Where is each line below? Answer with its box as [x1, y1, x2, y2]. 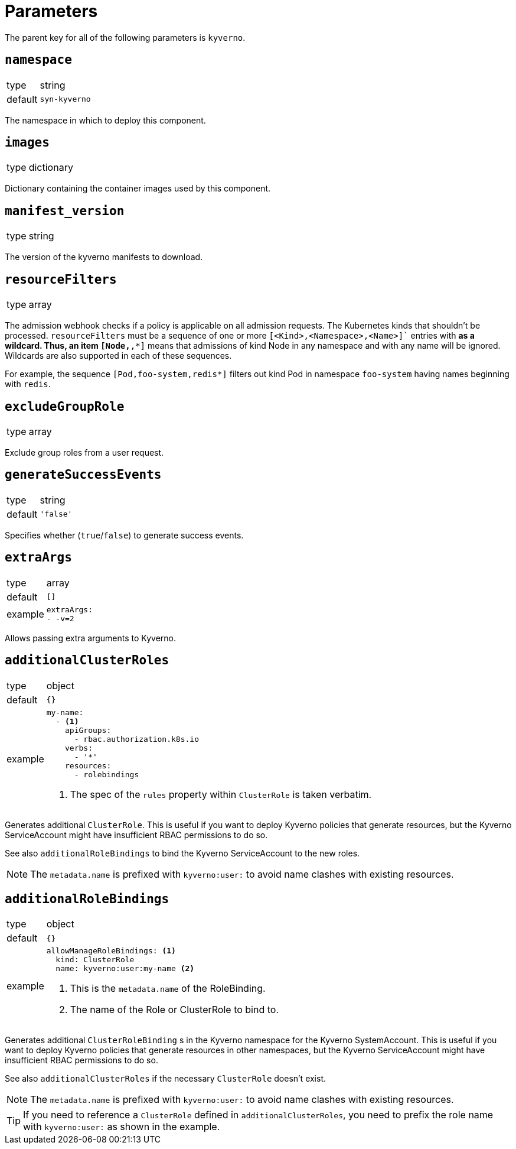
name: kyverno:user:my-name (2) [55, 964, 195, 973]
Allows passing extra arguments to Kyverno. [5, 632, 176, 643]
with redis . [5, 379, 51, 390]
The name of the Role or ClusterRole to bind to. [70, 1004, 279, 1016]
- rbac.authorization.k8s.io [74, 734, 199, 744]
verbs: [65, 743, 93, 752]
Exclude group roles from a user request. [5, 447, 164, 457]
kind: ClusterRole [55, 955, 135, 965]
